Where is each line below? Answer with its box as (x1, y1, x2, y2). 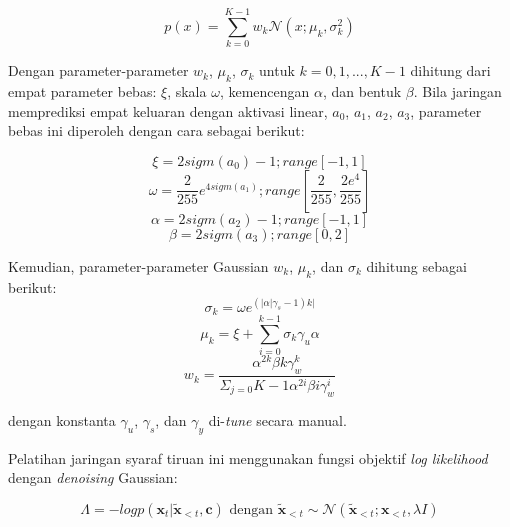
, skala (167, 80, 207, 101)
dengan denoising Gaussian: (8, 467, 178, 488)
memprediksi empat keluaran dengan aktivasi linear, (8, 100, 328, 121)
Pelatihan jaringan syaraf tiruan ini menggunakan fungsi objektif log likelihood (8, 447, 488, 468)
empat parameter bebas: (8, 80, 157, 101)
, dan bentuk (322, 80, 402, 101)
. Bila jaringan (413, 80, 502, 101)
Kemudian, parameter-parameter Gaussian (8, 255, 269, 276)
